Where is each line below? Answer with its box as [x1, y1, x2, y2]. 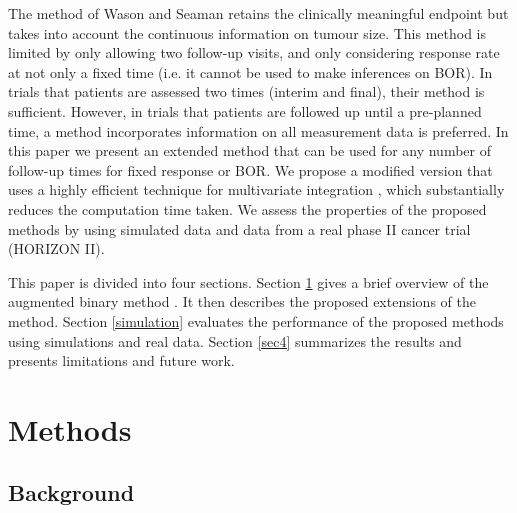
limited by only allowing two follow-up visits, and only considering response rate [8, 42, 500, 63]
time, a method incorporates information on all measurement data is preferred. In [8, 120, 509, 141]
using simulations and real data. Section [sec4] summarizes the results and [8, 330, 462, 351]
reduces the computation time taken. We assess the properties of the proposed [8, 198, 487, 219]
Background [8, 477, 135, 508]
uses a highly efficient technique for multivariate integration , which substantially [8, 179, 505, 200]
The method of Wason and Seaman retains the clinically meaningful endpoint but [8, 3, 509, 23]
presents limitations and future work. [8, 350, 235, 371]
